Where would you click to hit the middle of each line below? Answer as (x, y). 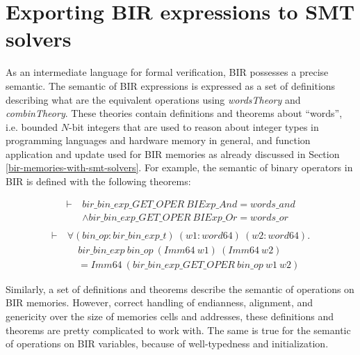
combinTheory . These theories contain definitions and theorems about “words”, (174, 113)
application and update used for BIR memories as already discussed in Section (173, 153)
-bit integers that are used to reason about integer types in (194, 126)
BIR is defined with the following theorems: (98, 181)
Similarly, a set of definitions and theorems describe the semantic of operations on (180, 289)
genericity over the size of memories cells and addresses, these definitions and (170, 316)
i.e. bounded (32, 126)
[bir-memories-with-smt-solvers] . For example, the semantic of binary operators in (179, 167)
